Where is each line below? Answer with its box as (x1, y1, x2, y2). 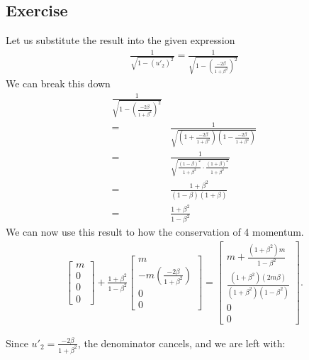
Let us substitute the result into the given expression (6, 33, 235, 48)
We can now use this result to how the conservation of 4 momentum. (6, 224, 304, 239)
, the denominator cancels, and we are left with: (77, 335, 286, 350)
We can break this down (6, 76, 111, 91)
